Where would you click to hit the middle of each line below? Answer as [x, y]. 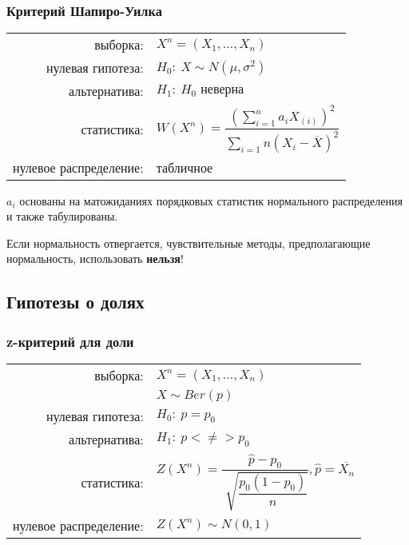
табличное [185, 167]
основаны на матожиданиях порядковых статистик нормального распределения [211, 200]
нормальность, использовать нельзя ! [95, 259]
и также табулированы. [62, 216]
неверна [222, 90]
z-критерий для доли [70, 341]
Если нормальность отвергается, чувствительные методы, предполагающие [189, 243]
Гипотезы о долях [75, 302]
